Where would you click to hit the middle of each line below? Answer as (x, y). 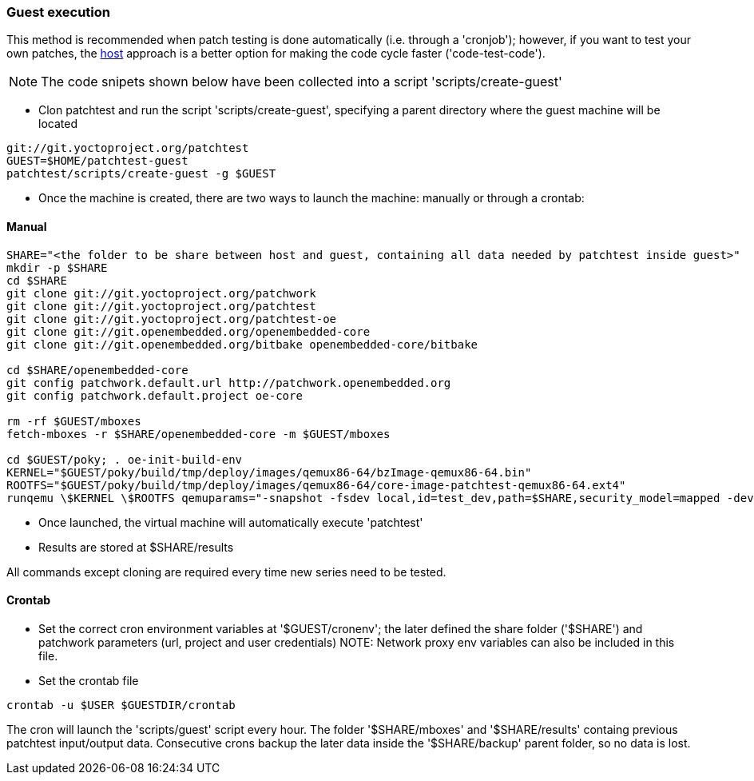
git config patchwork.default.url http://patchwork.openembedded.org (229, 383)
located (58, 124)
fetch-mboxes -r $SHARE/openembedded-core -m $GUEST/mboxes (198, 434)
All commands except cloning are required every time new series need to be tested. (226, 572)
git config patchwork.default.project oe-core (155, 395)
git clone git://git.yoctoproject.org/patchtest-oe (172, 319)
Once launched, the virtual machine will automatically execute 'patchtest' (231, 522)
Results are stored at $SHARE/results (136, 547)
